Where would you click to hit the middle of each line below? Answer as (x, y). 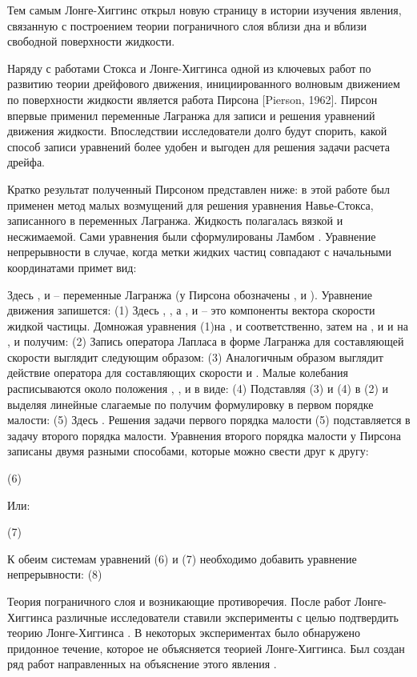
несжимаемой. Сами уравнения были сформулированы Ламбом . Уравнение (192, 236)
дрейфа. (26, 162)
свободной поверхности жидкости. (91, 41)
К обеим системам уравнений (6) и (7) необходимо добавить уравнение (182, 558)
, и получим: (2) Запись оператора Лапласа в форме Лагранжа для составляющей (206, 341)
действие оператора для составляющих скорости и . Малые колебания (178, 373)
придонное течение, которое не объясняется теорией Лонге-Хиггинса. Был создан (206, 648)
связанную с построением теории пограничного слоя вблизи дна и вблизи (187, 25)
